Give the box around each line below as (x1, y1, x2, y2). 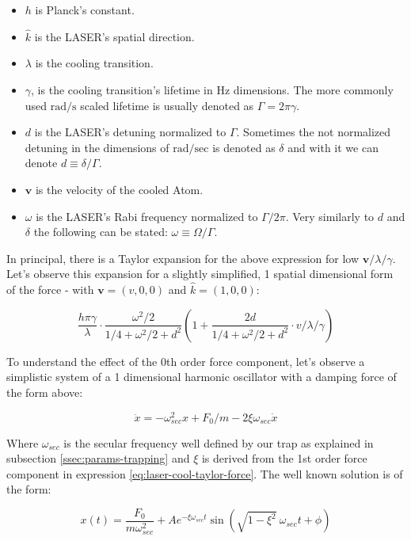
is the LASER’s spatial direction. (34, 28, 195, 44)
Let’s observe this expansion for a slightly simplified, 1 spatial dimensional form (6, 265, 394, 282)
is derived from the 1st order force (201, 450, 367, 467)
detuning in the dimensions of (25, 139, 169, 155)
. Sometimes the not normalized (236, 124, 391, 140)
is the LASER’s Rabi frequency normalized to (36, 208, 258, 224)
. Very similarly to (285, 208, 375, 224)
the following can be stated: (33, 223, 168, 240)
